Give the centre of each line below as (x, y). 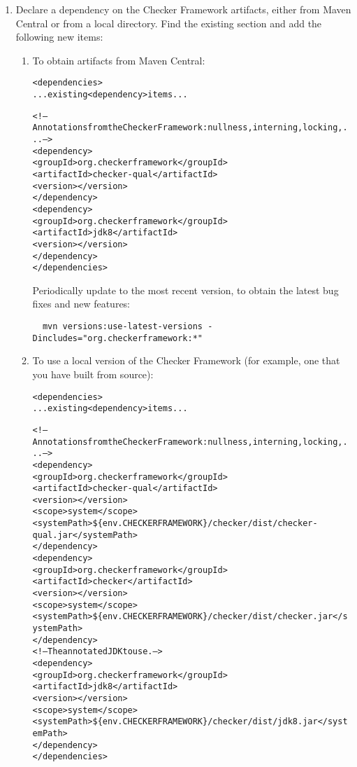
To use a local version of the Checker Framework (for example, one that (186, 360)
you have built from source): (93, 374)
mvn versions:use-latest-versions (123, 327)
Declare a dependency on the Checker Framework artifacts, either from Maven (183, 9)
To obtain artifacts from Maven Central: (119, 60)
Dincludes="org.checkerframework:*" (117, 338)
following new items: (59, 37)
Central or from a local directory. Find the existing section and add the (169, 23)
